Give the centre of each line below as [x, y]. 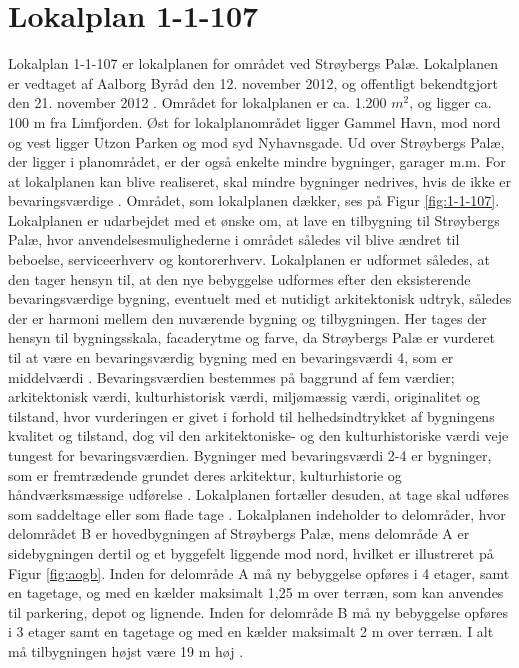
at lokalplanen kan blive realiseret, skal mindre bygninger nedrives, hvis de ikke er [260, 180]
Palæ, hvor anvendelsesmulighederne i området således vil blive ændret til [234, 239]
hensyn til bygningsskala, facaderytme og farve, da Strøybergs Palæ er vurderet [251, 337]
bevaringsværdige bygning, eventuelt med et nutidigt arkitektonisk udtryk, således [260, 298]
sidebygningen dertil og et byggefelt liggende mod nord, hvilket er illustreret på [251, 552]
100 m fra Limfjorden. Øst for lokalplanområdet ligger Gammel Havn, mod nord [254, 121]
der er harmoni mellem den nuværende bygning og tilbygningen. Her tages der [247, 317]
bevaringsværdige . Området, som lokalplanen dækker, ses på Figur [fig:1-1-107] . [254, 200]
